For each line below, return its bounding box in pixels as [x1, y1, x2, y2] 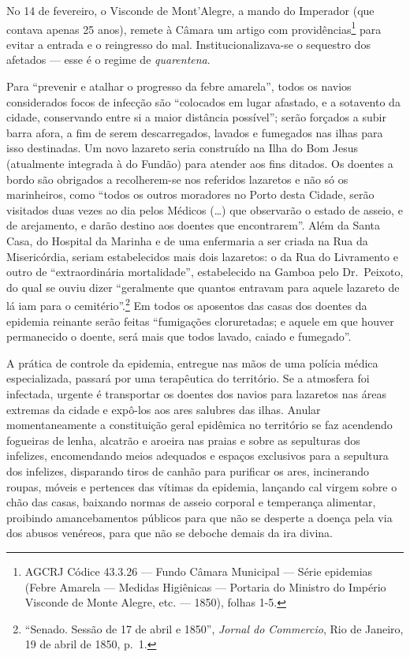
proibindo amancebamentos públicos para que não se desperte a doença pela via [6, 509, 393, 525]
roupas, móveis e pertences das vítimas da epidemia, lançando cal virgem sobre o [6, 478, 397, 495]
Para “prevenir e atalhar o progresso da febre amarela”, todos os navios [6, 78, 352, 95]
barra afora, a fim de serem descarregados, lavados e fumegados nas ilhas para [6, 124, 383, 140]
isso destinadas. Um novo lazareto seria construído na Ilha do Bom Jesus [6, 140, 358, 156]
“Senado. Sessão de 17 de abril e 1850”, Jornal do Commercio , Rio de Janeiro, [24, 620, 404, 636]
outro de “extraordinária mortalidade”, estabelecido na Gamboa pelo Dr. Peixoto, [6, 263, 404, 280]
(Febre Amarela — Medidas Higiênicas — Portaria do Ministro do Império [24, 578, 386, 595]
